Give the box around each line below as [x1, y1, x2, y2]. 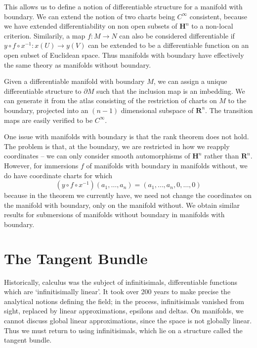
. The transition [205, 105, 253, 115]
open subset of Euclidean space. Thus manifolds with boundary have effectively [4, 49, 244, 60]
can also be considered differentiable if [119, 30, 235, 40]
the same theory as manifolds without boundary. [4, 59, 151, 70]
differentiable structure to [4, 85, 82, 96]
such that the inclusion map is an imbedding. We [96, 85, 245, 96]
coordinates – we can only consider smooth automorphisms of [4, 151, 190, 161]
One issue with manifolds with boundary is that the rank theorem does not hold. [4, 131, 249, 142]
